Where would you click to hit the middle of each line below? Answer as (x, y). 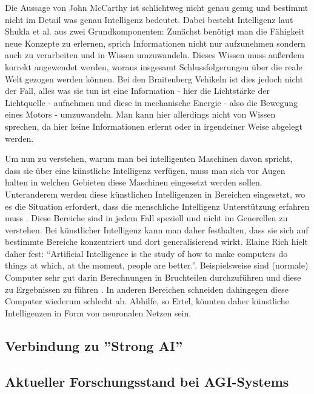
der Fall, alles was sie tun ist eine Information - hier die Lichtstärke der (137, 91)
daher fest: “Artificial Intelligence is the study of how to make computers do (146, 253)
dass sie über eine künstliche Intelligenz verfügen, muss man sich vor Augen (145, 170)
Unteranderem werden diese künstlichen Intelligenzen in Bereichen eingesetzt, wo (155, 194)
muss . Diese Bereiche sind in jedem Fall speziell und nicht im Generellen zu (146, 218)
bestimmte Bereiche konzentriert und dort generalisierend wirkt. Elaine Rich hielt (156, 242)
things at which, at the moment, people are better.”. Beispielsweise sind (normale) (157, 265)
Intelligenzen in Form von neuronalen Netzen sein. (98, 312)
